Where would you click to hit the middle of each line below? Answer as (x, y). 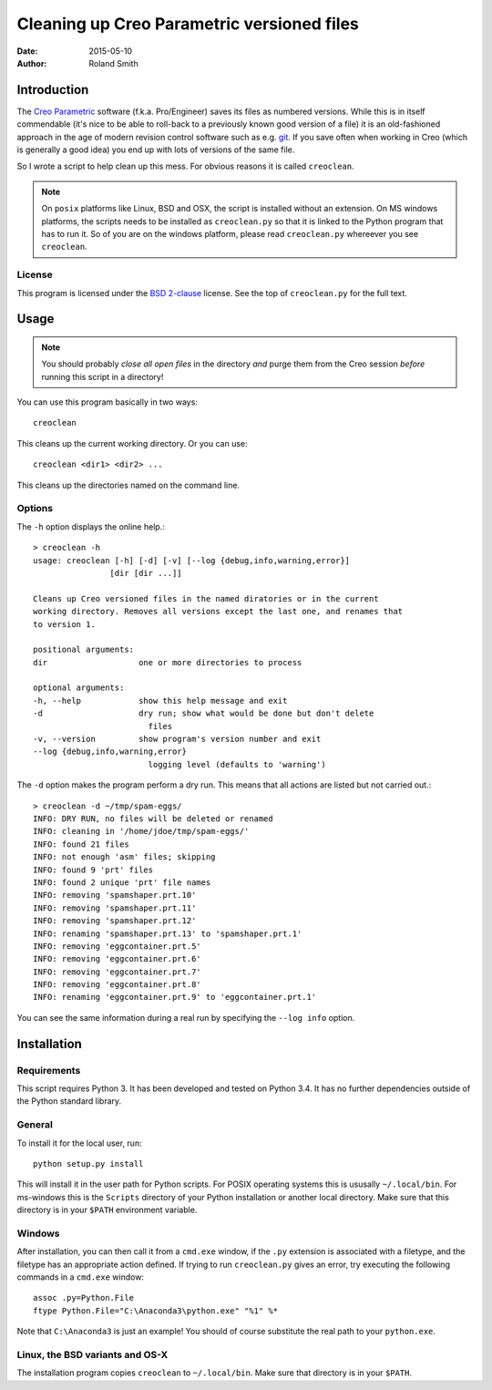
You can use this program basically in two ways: (107, 402)
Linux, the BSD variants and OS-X (92, 1354)
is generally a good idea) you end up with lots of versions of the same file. (156, 149)
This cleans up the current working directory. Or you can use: (132, 443)
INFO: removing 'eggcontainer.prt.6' (118, 959)
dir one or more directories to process (168, 662)
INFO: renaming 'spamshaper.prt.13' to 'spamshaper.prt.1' (168, 933)
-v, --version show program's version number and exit (177, 739)
